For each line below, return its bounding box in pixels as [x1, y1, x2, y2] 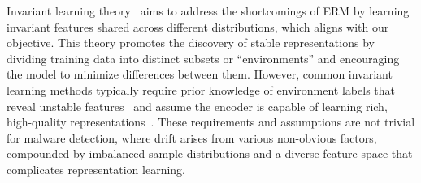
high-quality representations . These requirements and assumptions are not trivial [7, 113, 415, 130]
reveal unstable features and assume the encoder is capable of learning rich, [7, 97, 388, 114]
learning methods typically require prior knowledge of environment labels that [7, 81, 395, 98]
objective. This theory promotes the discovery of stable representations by [7, 34, 375, 51]
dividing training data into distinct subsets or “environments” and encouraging [7, 49, 400, 66]
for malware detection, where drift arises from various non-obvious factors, [7, 129, 377, 146]
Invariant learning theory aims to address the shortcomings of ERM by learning [7, 2, 410, 19]
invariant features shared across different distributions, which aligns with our [7, 18, 389, 35]
